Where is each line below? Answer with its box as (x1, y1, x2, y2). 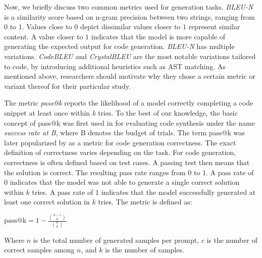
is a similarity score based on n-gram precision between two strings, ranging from (4, 11, 255, 22)
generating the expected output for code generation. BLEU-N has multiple (4, 41, 235, 51)
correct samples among (4, 244, 75, 255)
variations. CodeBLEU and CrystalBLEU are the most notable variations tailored (4, 50, 256, 61)
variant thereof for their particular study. (4, 80, 131, 91)
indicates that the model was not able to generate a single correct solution (10, 177, 240, 187)
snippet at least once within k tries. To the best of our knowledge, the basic (4, 107, 238, 118)
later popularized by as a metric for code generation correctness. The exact (4, 137, 236, 147)
